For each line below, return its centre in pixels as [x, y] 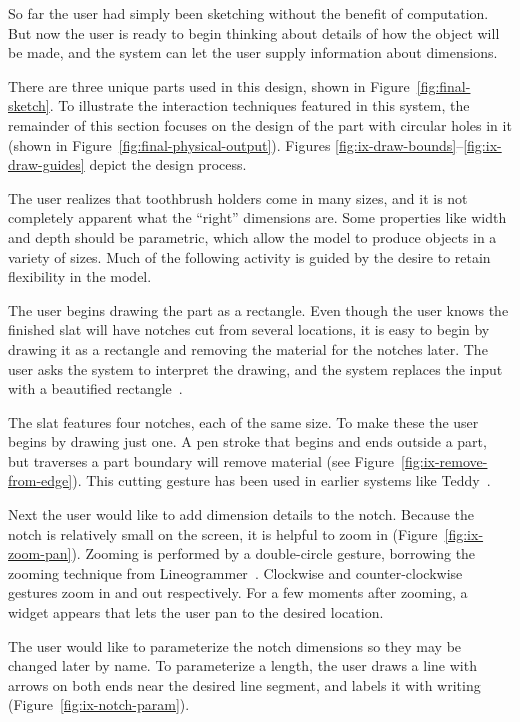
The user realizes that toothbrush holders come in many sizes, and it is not [238, 197]
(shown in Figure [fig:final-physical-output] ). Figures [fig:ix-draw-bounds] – [236, 144]
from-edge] [40, 480]
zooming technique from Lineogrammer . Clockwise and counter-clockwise [235, 572]
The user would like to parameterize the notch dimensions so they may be [235, 645]
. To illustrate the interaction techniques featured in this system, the [259, 105]
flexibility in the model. [80, 276]
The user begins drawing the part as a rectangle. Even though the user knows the [258, 309]
